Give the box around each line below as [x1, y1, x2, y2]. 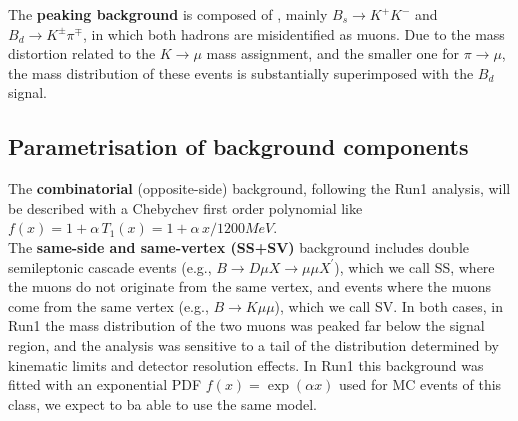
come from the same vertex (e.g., [8, 295, 209, 316]
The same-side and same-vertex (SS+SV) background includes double [8, 236, 470, 257]
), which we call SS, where [334, 256, 495, 277]
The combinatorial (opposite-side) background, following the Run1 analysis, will [8, 178, 511, 199]
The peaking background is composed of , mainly [8, 4, 328, 24]
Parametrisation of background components [8, 131, 469, 162]
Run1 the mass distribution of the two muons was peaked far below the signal [8, 315, 485, 336]
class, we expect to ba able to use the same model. [8, 393, 318, 414]
